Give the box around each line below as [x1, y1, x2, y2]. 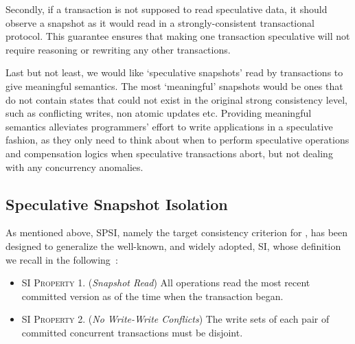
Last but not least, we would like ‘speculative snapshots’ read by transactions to [5, 65, 343, 80]
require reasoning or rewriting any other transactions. [5, 42, 231, 56]
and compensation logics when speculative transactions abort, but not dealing [5, 146, 333, 160]
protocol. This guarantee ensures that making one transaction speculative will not [5, 29, 350, 43]
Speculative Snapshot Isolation [5, 193, 228, 214]
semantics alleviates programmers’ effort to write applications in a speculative [5, 119, 333, 133]
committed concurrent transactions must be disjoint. [21, 325, 243, 339]
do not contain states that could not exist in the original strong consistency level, [5, 92, 347, 106]
